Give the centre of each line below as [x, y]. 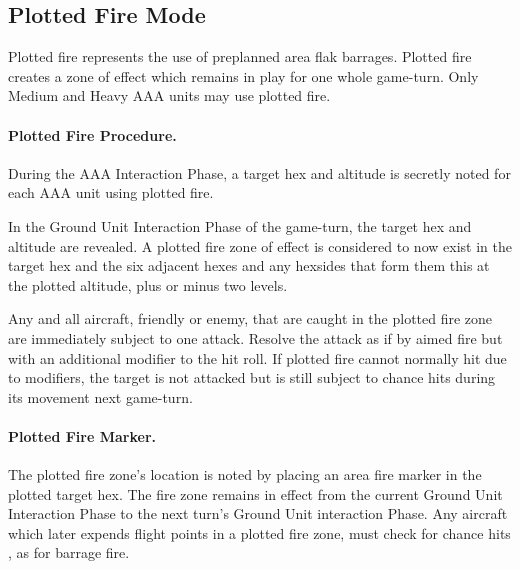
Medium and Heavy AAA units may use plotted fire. [169, 95]
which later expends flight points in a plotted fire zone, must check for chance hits [259, 532]
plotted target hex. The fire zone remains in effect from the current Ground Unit [255, 493]
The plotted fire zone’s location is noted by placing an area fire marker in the [245, 474]
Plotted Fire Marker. [82, 435]
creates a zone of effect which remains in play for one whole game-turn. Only [243, 75]
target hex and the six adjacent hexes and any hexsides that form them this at [249, 265]
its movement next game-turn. [100, 396]
